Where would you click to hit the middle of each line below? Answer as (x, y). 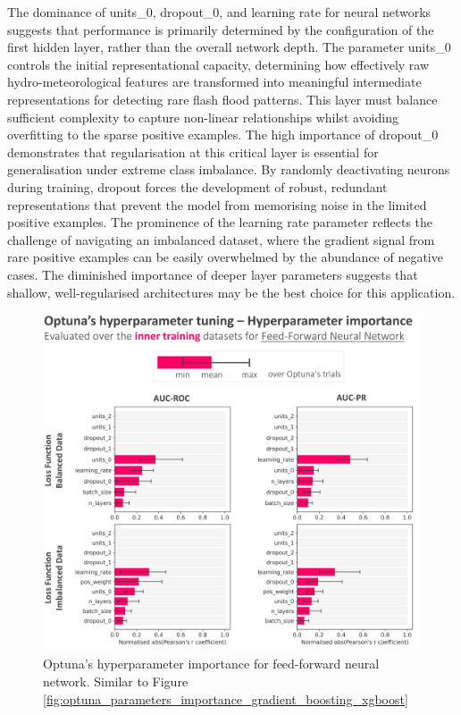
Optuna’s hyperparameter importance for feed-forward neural (211, 664)
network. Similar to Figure (116, 681)
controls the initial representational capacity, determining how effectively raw (218, 64)
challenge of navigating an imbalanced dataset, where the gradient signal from (221, 239)
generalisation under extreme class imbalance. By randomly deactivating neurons (229, 169)
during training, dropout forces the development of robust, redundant (197, 186)
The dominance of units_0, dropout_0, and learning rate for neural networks (219, 12)
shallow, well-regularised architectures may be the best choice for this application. (231, 292)
